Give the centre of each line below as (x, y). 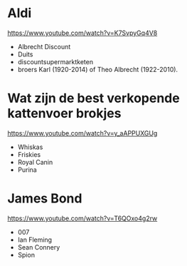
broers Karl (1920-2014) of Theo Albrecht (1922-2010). (98, 69)
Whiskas (30, 147)
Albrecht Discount (44, 46)
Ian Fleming (34, 240)
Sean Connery (39, 247)
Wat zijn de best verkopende (93, 98)
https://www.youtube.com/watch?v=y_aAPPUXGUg (82, 133)
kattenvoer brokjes (64, 114)
